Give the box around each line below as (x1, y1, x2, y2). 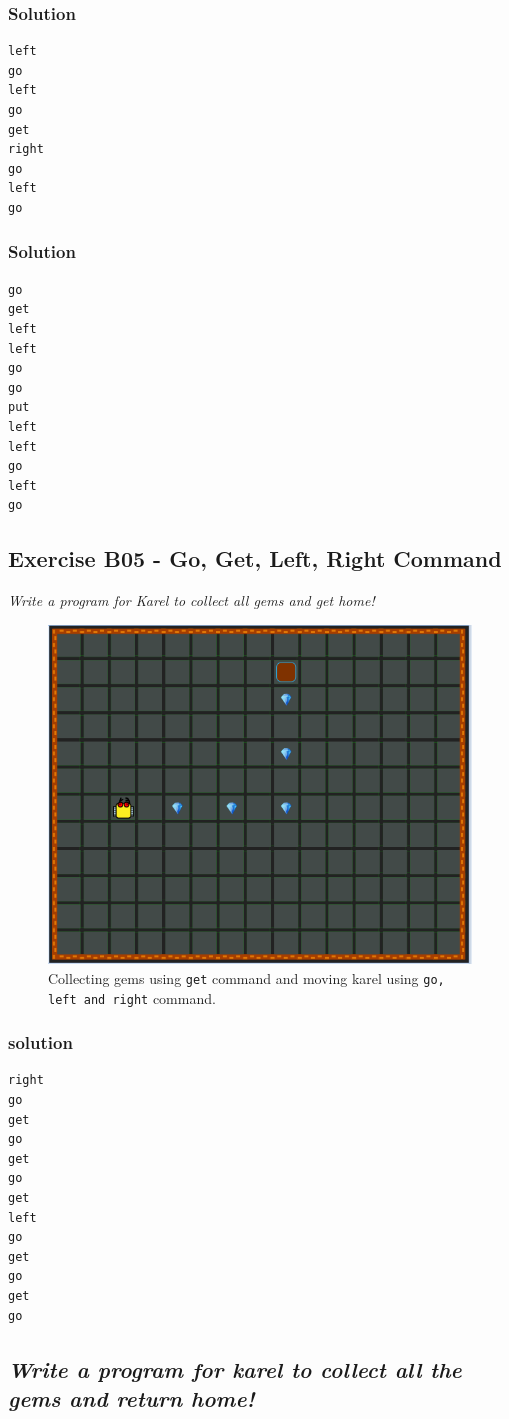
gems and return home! (8, 1382, 255, 1413)
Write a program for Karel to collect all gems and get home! (8, 590, 375, 611)
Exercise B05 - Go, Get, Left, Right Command (8, 543, 502, 574)
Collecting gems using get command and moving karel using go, (48, 967, 445, 988)
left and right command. (48, 987, 216, 1008)
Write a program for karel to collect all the (8, 1353, 462, 1384)
